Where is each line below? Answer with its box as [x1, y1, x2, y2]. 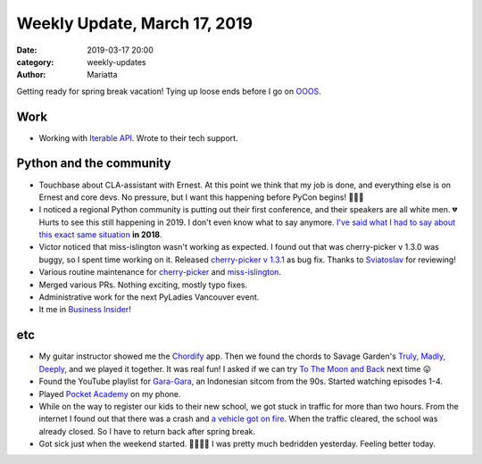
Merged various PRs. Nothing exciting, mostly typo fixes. [38, 279, 248, 290]
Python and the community [16, 156, 171, 171]
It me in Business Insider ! [38, 304, 131, 315]
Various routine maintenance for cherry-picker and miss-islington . [38, 267, 281, 278]
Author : [16, 70, 46, 80]
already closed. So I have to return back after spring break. [38, 426, 256, 436]
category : [16, 56, 54, 67]
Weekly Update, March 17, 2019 [16, 13, 253, 33]
